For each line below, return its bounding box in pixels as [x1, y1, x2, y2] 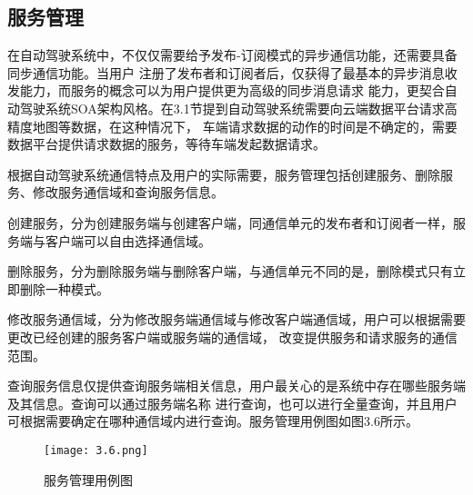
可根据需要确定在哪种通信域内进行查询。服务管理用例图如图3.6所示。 [7, 411, 418, 431]
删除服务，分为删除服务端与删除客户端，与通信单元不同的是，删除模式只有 [7, 262, 453, 281]
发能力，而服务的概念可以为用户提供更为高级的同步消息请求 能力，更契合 [7, 81, 445, 100]
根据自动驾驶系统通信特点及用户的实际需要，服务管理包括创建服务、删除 [7, 164, 440, 183]
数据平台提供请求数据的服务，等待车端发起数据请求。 [7, 134, 326, 153]
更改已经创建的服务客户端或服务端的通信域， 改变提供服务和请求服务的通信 [7, 327, 458, 346]
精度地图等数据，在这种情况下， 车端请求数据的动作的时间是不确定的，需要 [7, 116, 458, 135]
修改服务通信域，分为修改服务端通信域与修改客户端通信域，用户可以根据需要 [7, 310, 466, 329]
